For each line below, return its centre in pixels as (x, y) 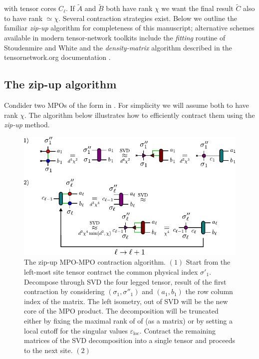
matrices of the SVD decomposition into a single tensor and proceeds (130, 340)
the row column (209, 291)
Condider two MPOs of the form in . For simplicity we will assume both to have (127, 105)
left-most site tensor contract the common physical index (111, 271)
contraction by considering (64, 291)
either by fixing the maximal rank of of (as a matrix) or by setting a (128, 320)
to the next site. (48, 350)
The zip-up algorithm (60, 84)
